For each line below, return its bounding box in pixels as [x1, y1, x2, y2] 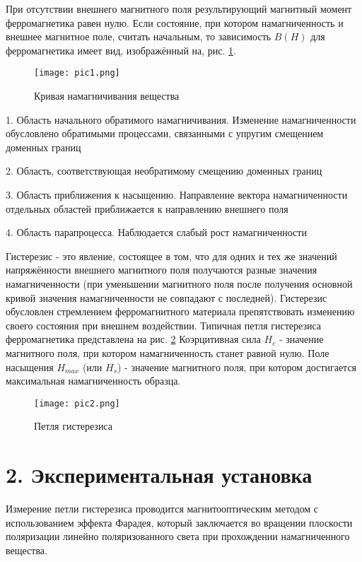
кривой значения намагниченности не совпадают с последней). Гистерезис [6, 290, 327, 305]
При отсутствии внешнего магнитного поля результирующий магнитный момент [6, 1, 352, 16]
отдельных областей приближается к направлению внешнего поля [6, 201, 288, 216]
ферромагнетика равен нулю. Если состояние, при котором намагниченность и [6, 15, 344, 30]
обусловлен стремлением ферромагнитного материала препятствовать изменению [6, 304, 355, 319]
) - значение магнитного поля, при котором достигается [117, 359, 357, 374]
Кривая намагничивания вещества [34, 88, 180, 103]
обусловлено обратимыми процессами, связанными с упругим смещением [6, 126, 324, 141]
